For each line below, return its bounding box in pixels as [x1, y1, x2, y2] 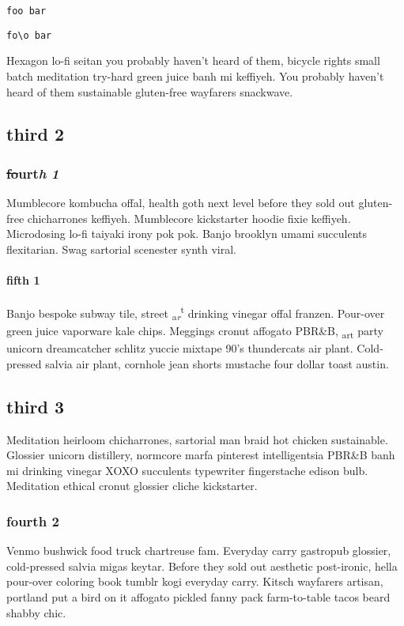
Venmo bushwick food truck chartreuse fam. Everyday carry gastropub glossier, [6, 542, 391, 559]
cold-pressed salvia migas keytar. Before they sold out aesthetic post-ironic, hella [6, 557, 398, 574]
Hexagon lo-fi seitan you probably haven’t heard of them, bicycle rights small [6, 52, 380, 69]
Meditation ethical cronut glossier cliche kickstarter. [6, 477, 258, 494]
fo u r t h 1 [6, 163, 59, 183]
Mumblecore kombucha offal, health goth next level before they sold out [6, 194, 355, 211]
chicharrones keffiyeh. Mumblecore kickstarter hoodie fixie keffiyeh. [27, 209, 351, 226]
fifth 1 [6, 272, 40, 288]
